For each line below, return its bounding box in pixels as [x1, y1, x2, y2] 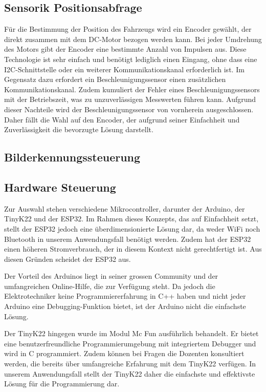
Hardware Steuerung [4, 179, 116, 195]
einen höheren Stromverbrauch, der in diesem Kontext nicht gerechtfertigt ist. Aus [4, 243, 262, 254]
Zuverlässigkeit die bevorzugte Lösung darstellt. [4, 124, 153, 135]
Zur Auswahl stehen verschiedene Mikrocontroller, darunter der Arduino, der [4, 203, 245, 214]
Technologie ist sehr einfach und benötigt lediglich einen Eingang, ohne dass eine [4, 53, 257, 64]
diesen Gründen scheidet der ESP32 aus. [4, 253, 131, 264]
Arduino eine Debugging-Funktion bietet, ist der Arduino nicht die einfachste [4, 301, 246, 312]
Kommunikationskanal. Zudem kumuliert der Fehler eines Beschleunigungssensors [4, 84, 260, 94]
